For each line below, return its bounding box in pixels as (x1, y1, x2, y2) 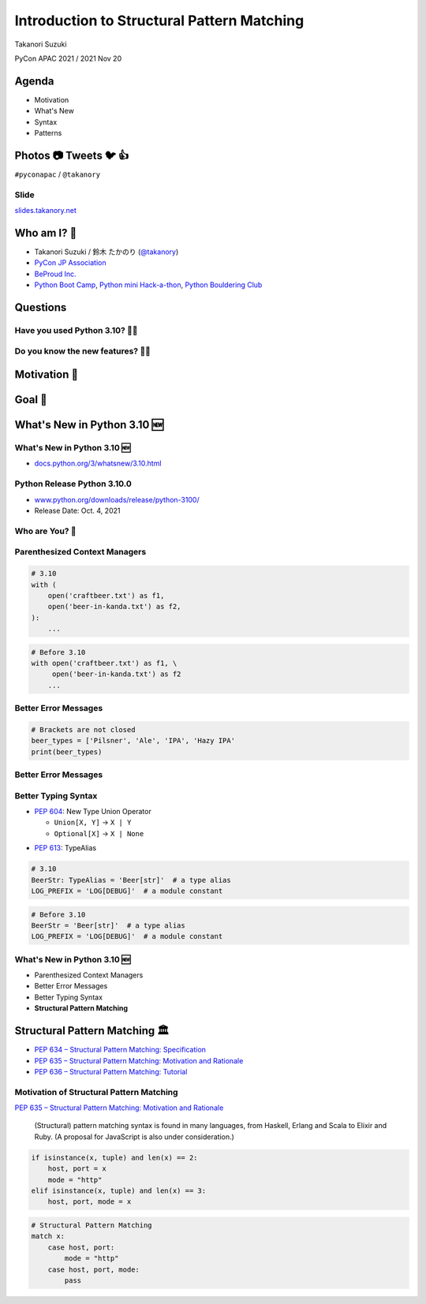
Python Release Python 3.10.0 (14, 478, 132, 489)
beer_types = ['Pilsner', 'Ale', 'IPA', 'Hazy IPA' (31, 736, 236, 745)
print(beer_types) (31, 747, 103, 757)
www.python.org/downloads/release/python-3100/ (34, 495, 200, 504)
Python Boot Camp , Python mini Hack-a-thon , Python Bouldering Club (34, 280, 263, 290)
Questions (14, 301, 67, 314)
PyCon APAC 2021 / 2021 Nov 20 (14, 54, 122, 63)
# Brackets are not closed (31, 725, 136, 734)
